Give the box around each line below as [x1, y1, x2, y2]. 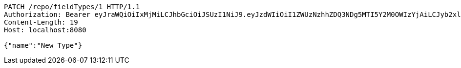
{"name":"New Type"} [4, 41, 83, 49]
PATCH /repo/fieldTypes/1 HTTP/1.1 [4, 3, 140, 11]
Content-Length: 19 [4, 18, 78, 26]
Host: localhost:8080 [4, 26, 86, 34]
